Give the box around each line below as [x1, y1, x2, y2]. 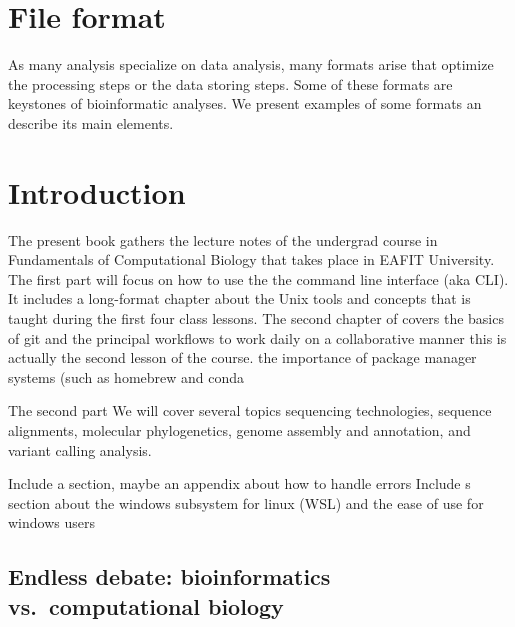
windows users [8, 512, 95, 533]
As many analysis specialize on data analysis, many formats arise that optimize [8, 54, 494, 75]
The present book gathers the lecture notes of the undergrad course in [8, 229, 438, 250]
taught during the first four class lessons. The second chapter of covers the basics [8, 308, 504, 328]
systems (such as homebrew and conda [8, 366, 245, 387]
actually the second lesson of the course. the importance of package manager [8, 347, 477, 368]
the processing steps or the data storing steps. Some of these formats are [8, 73, 453, 94]
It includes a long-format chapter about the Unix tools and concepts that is [8, 288, 471, 309]
